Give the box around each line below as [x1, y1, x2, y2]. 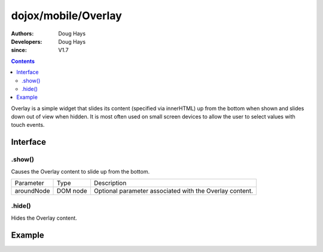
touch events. [11, 122, 45, 129]
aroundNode [14, 187, 50, 195]
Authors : [11, 30, 34, 37]
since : [11, 47, 27, 54]
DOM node [57, 187, 87, 195]
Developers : [11, 38, 42, 45]
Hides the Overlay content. [11, 214, 77, 221]
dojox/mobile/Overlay [11, 9, 122, 22]
